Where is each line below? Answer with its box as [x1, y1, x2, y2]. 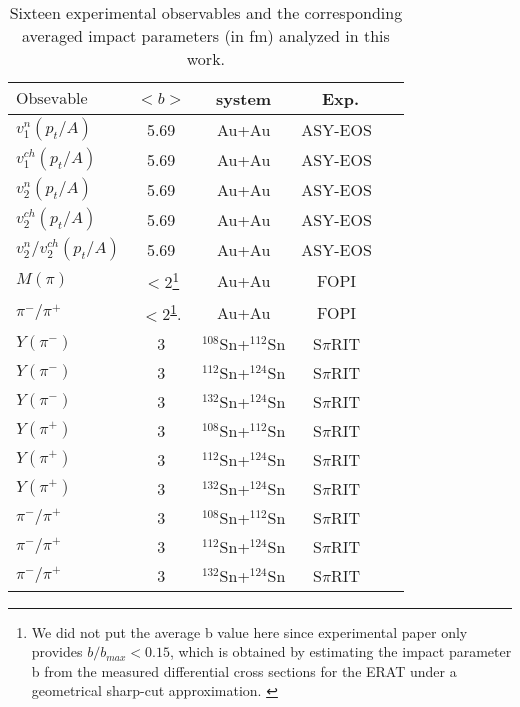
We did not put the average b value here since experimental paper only [31, 621, 468, 642]
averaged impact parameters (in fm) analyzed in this [21, 24, 390, 47]
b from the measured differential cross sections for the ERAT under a [31, 660, 457, 681]
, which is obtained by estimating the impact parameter [169, 641, 512, 662]
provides [31, 641, 83, 662]
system [216, 87, 272, 110]
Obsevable [16, 91, 88, 107]
